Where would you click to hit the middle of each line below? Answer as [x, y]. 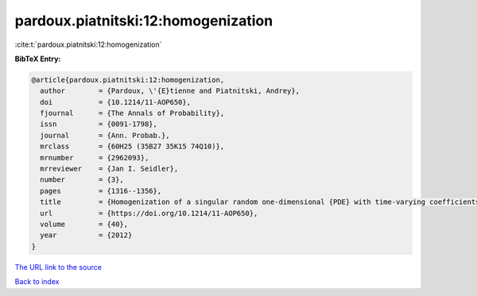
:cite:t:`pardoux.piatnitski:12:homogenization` [88, 44]
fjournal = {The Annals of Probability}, [132, 113]
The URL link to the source [58, 267]
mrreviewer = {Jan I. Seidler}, [109, 169]
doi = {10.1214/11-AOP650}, [115, 102]
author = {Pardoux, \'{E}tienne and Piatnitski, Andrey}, [170, 91]
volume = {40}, [84, 224]
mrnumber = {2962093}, [95, 158]
